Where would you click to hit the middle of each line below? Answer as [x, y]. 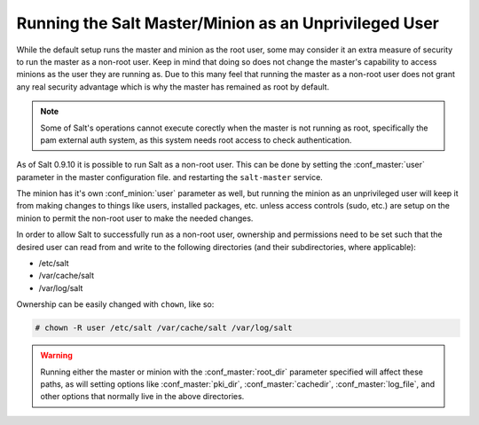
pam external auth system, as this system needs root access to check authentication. [196, 140]
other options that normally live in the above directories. [142, 397]
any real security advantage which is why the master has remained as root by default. [173, 87]
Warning [56, 356]
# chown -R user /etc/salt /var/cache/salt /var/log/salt [164, 328]
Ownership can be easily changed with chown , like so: [115, 304]
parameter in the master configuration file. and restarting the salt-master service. [169, 177]
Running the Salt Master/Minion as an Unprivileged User [228, 23]
